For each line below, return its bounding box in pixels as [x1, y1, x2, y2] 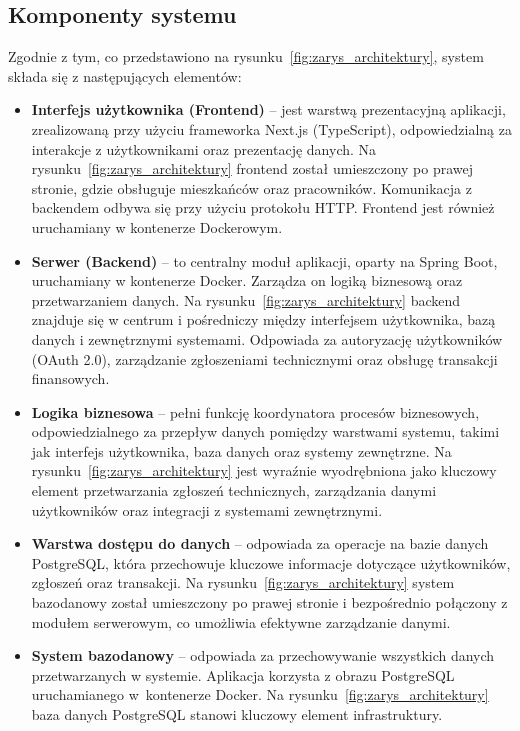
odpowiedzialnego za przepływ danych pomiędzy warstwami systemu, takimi [31, 421, 500, 442]
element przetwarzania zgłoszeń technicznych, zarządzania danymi [31, 480, 437, 501]
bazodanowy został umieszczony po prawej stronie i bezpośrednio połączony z [31, 592, 508, 613]
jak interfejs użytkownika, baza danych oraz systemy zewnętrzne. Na [31, 440, 452, 461]
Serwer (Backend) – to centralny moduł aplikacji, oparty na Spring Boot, [31, 250, 498, 271]
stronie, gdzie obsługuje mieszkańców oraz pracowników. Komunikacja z [31, 177, 472, 198]
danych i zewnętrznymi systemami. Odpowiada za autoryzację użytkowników [31, 328, 503, 349]
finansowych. [31, 368, 110, 389]
